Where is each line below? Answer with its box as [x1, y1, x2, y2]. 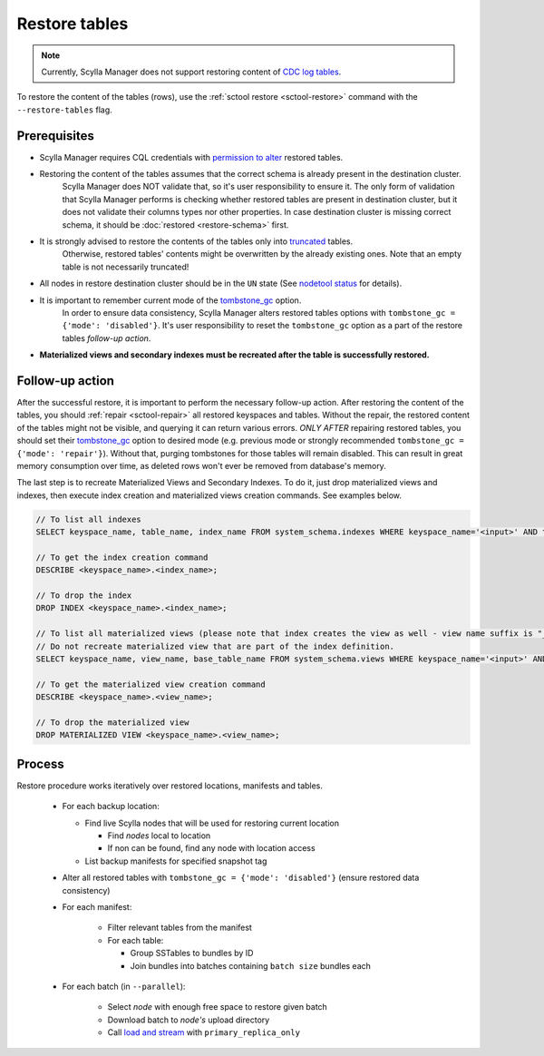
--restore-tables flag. [16, 104, 112, 115]
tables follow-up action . [62, 332, 151, 344]
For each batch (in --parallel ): [62, 981, 186, 992]
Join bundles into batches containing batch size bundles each [130, 960, 372, 971]
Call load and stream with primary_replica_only [107, 1027, 301, 1038]
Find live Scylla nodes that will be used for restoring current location [84, 817, 340, 828]
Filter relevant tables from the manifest [107, 922, 253, 934]
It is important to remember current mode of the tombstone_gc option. [39, 295, 302, 306]
